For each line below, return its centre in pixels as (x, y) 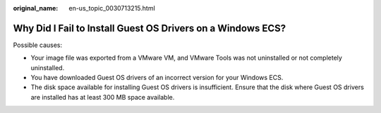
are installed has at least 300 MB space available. (103, 97)
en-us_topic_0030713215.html (112, 8)
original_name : (36, 8)
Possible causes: (38, 45)
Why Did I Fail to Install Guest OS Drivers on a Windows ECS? (150, 28)
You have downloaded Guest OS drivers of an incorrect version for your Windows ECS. (157, 78)
